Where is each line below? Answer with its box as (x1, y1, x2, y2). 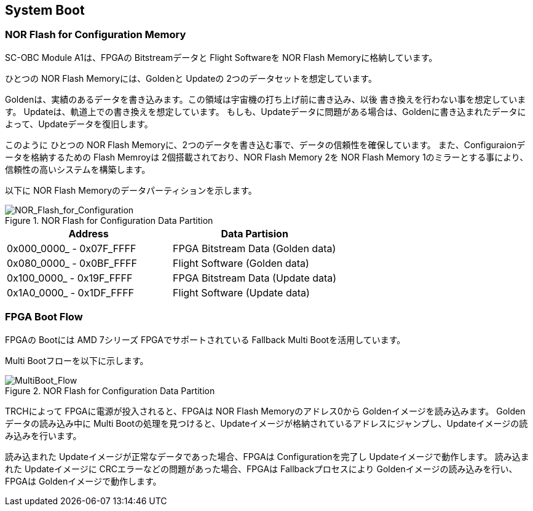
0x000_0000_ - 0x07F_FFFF (7, 242, 136, 255)
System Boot (5, 2, 85, 18)
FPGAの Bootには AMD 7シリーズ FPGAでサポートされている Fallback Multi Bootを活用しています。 (5, 334, 406, 345)
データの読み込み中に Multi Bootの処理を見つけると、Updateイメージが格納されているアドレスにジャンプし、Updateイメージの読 (5, 418, 528, 429)
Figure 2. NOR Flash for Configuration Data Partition (5, 385, 215, 396)
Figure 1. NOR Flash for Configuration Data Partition (5, 215, 213, 226)
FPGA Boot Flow (5, 311, 83, 323)
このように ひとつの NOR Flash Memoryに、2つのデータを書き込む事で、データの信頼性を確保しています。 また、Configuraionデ (5, 139, 526, 150)
